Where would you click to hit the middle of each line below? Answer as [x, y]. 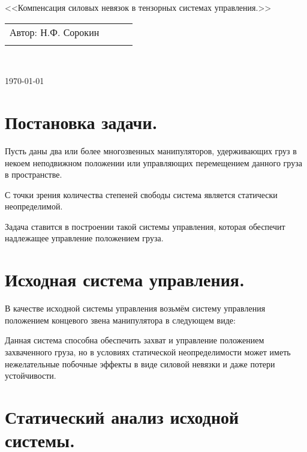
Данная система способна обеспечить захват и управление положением [135, 340]
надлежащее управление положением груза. [84, 238]
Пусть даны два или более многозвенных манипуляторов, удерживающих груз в [151, 150]
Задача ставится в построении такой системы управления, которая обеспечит [145, 226]
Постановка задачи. [81, 122]
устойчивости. [31, 375]
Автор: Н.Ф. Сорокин [55, 32]
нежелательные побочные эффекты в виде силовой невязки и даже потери [140, 363]
